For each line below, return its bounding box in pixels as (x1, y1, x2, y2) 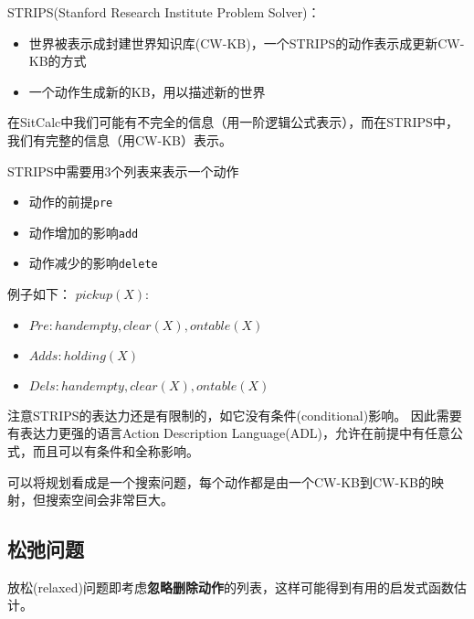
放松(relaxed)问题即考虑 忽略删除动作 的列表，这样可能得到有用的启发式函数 (7, 577, 454, 596)
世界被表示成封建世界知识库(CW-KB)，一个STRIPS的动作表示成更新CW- (28, 33, 465, 52)
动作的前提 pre (28, 192, 113, 211)
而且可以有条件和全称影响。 (32, 441, 199, 460)
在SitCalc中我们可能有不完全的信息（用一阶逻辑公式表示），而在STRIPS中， (7, 112, 458, 132)
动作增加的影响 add (28, 222, 139, 241)
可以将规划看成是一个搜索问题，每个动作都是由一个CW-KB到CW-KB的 (7, 472, 431, 491)
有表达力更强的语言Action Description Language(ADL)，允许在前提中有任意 (7, 423, 451, 443)
